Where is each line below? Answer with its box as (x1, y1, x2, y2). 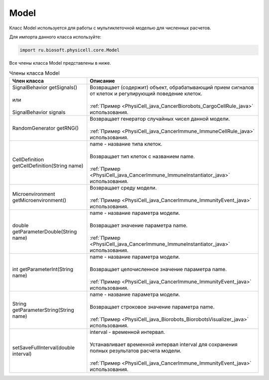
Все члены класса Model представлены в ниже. (9, 60, 112, 66)
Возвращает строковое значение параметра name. (90, 303, 215, 310)
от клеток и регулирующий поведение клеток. (90, 90, 203, 97)
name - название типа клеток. (90, 140, 162, 147)
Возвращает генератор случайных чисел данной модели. (90, 115, 230, 122)
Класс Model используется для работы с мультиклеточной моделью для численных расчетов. (9, 25, 211, 31)
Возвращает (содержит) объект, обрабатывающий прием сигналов (90, 84, 254, 91)
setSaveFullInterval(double (12, 344, 75, 351)
